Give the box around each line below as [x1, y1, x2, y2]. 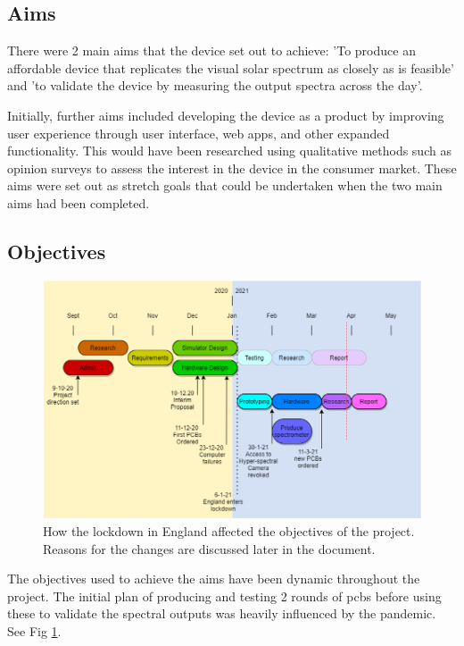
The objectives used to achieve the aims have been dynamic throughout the [7, 569, 420, 588]
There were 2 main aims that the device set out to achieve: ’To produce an [7, 41, 416, 60]
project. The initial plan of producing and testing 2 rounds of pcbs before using [7, 586, 442, 605]
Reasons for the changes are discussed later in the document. [43, 539, 376, 558]
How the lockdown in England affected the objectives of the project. [43, 521, 415, 540]
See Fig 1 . [7, 621, 62, 640]
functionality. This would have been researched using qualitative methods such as [7, 141, 452, 160]
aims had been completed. [7, 193, 150, 212]
